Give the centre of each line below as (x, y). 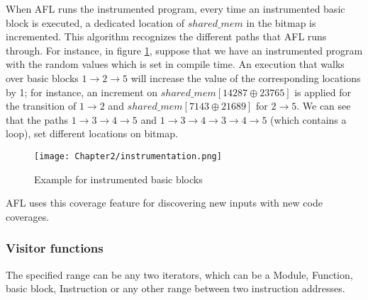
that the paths (37, 119)
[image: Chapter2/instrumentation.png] (128, 156)
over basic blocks (42, 77)
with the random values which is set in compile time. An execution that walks (175, 64)
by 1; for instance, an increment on (82, 92)
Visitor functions (55, 248)
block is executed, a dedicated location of (95, 22)
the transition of (41, 106)
